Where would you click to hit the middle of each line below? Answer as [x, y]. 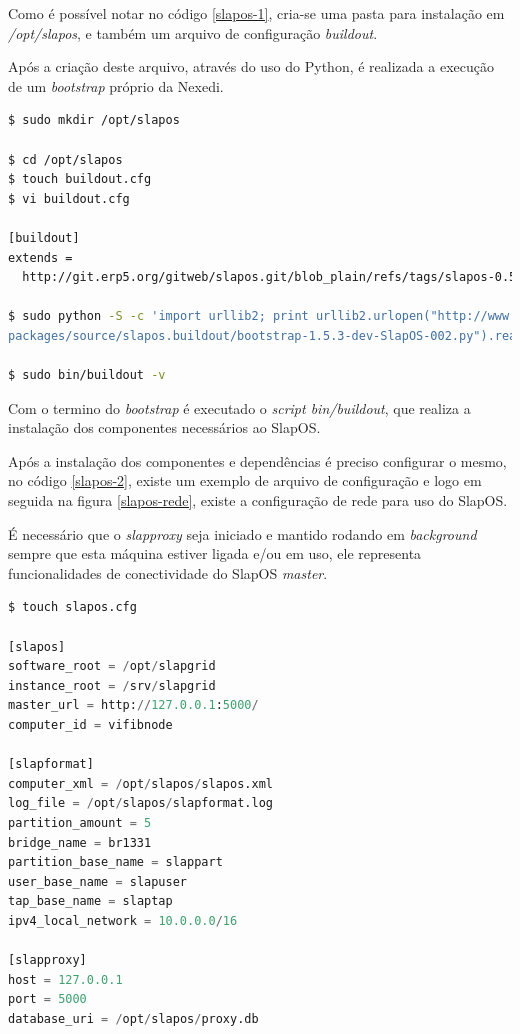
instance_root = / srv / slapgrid [112, 685]
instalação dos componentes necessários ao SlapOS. [164, 427]
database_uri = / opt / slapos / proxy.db [133, 1018]
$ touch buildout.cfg [80, 179]
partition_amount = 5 [80, 822]
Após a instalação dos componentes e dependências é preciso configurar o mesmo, [257, 460]
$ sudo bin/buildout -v [87, 375]
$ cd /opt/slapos [65, 159]
